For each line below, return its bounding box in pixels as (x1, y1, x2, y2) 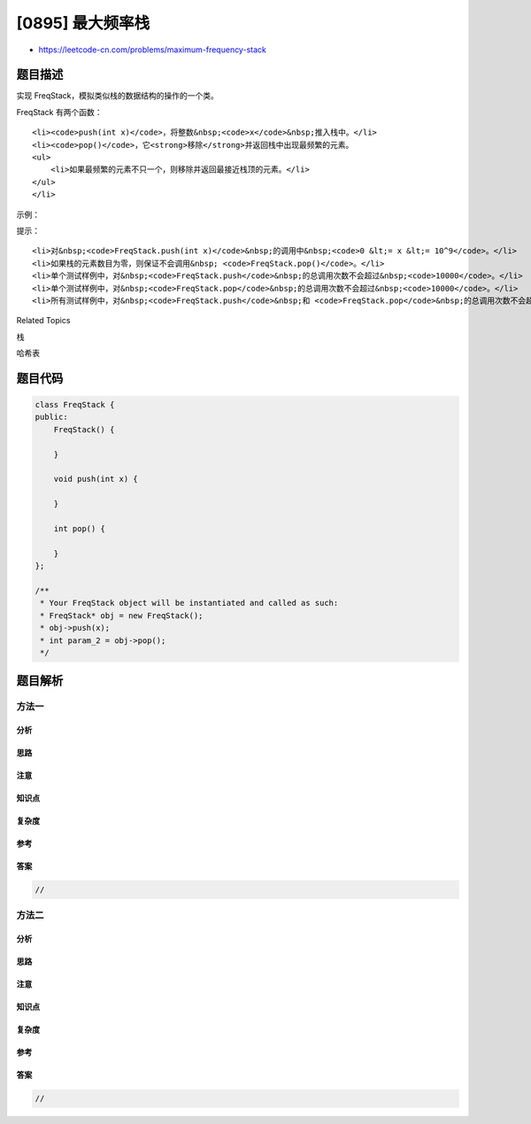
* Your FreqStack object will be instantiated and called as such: (40, 598, 339, 609)
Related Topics (16, 315, 71, 326)
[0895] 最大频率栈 (16, 13, 150, 33)
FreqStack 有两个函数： (16, 106, 103, 117)
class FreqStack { (35, 399, 115, 410)
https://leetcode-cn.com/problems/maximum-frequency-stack (38, 44, 267, 55)
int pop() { (53, 523, 106, 533)
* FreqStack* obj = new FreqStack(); (40, 610, 204, 620)
